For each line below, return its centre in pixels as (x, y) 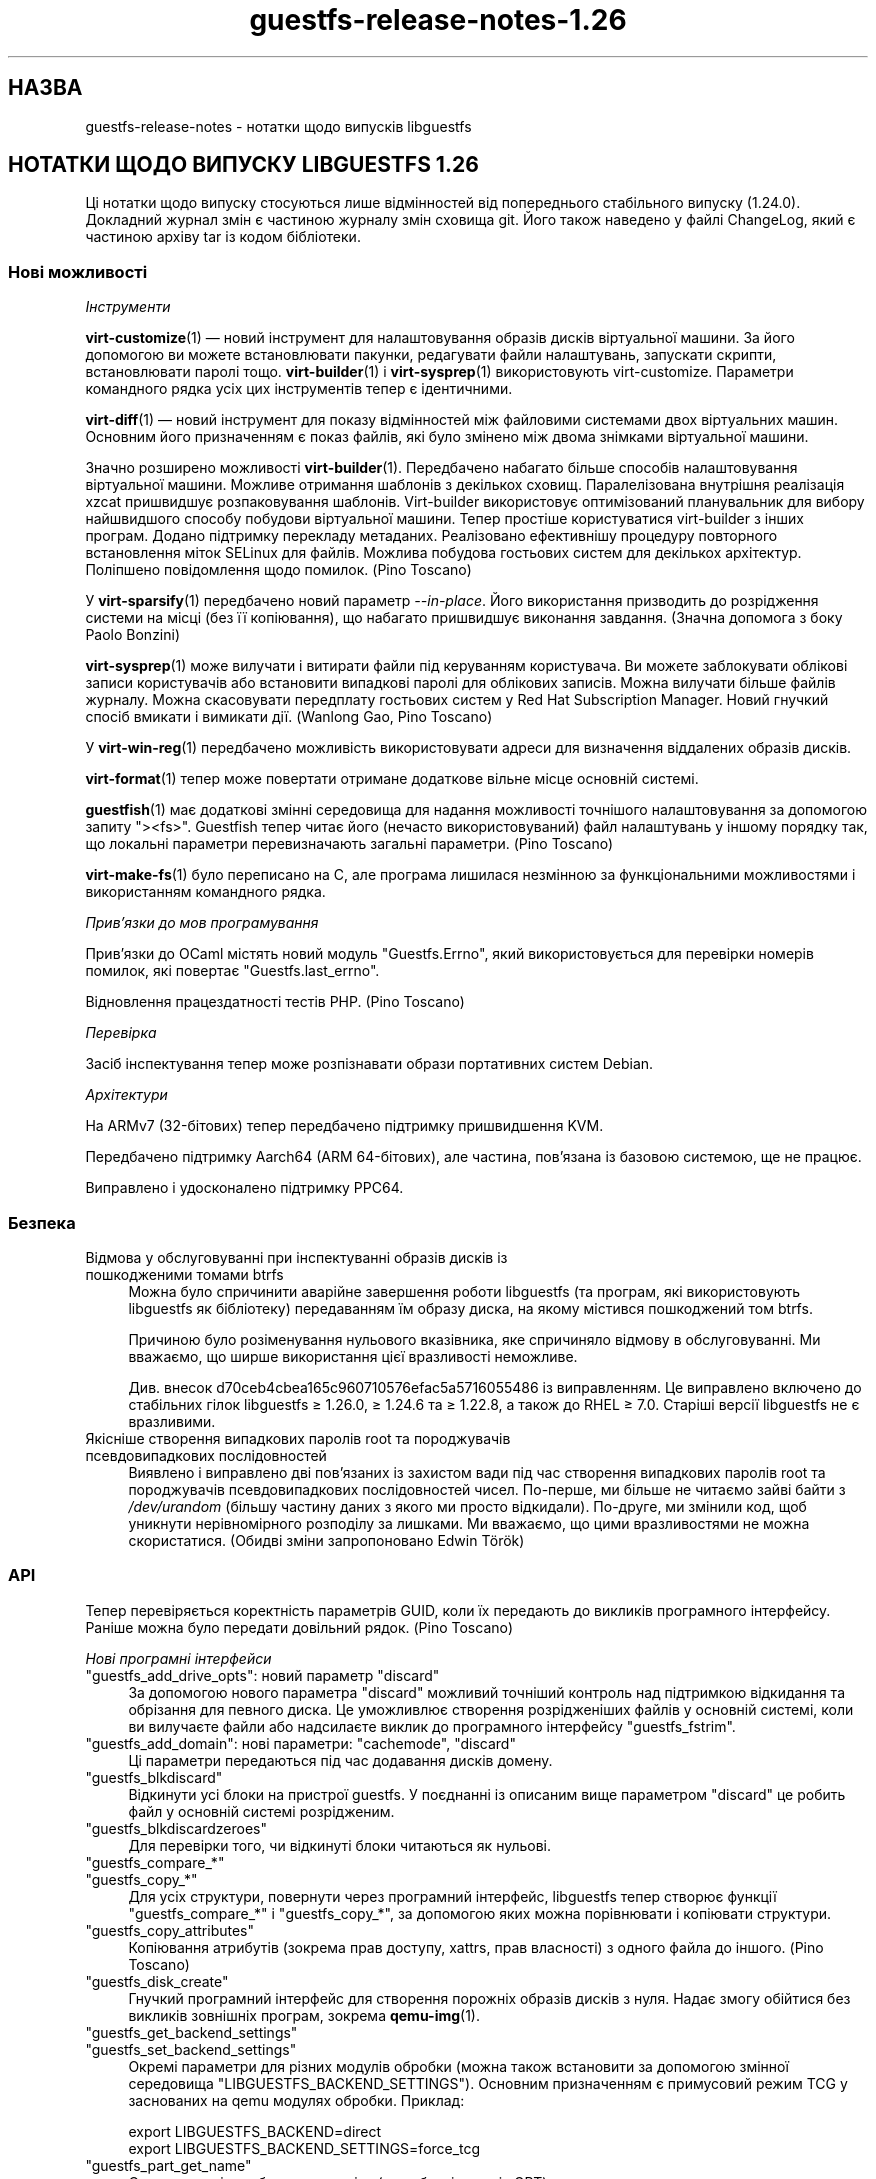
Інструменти (128, 307)
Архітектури (126, 1095)
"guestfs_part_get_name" (168, 2165)
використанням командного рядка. (205, 892)
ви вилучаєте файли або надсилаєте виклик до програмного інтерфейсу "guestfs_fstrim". (432, 1726)
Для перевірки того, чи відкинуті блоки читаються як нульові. (339, 1845)
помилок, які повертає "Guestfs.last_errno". (232, 971)
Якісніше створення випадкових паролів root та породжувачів (298, 1438)
